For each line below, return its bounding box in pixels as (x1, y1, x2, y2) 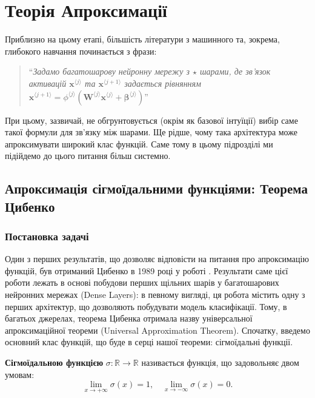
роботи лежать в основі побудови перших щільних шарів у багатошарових (5, 276, 279, 289)
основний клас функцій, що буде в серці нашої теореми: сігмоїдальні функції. (5, 336, 293, 348)
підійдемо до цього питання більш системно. (5, 149, 171, 162)
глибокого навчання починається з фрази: (5, 44, 157, 57)
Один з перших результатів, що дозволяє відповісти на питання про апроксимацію (5, 252, 309, 265)
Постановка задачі (5, 228, 89, 243)
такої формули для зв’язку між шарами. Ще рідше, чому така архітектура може (5, 126, 297, 138)
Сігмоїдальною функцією (5, 356, 104, 369)
